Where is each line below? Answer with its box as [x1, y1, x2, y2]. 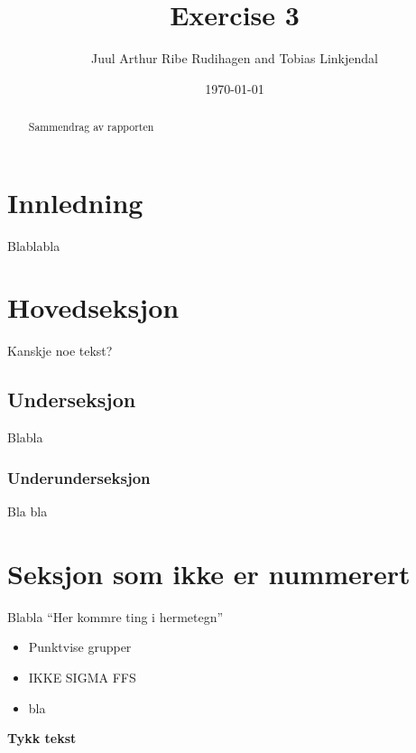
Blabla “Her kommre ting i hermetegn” [7, 607, 224, 626]
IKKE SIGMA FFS [28, 667, 136, 686]
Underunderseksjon [7, 466, 151, 488]
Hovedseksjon [7, 289, 180, 326]
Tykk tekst [7, 729, 77, 748]
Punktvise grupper [28, 637, 132, 656]
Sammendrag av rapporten [28, 119, 154, 135]
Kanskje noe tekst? [7, 341, 113, 360]
